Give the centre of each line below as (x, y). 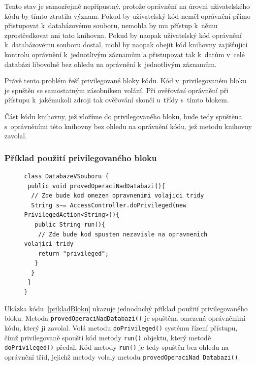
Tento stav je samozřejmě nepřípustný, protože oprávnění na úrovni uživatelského (127, 6)
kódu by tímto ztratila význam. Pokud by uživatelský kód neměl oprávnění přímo (128, 16)
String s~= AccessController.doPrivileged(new (109, 205)
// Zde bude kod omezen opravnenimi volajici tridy (118, 196)
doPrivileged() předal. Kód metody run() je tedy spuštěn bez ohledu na (117, 347)
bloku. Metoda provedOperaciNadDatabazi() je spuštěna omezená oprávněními (125, 318)
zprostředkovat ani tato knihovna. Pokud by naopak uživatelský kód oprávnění (123, 35)
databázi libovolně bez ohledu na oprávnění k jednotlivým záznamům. (111, 64)
